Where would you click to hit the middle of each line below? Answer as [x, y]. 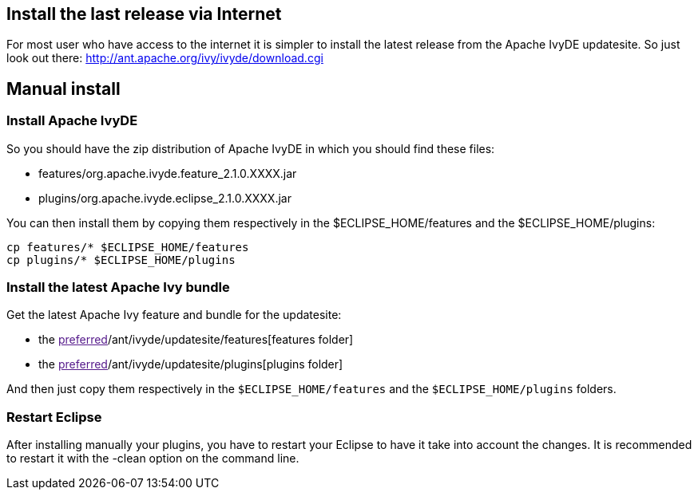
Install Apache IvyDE [72, 121]
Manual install [63, 89]
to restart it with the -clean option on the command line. [153, 459]
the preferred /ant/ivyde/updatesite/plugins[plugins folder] [191, 364]
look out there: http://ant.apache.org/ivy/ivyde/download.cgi [165, 58]
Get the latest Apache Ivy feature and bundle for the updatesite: [174, 315]
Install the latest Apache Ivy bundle [118, 287]
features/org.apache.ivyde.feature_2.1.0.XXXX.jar [168, 173]
